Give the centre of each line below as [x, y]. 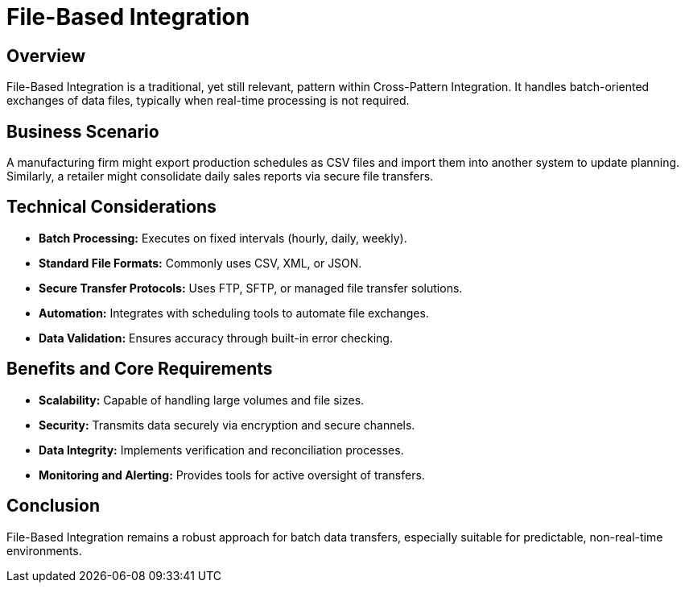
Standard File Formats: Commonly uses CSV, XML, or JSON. [200, 263]
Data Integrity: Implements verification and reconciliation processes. [221, 450]
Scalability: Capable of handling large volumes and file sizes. [202, 400]
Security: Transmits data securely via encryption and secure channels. [227, 425]
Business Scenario [83, 131]
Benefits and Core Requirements [140, 369]
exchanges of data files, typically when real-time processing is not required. [208, 101]
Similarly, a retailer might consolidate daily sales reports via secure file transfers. [220, 176]
